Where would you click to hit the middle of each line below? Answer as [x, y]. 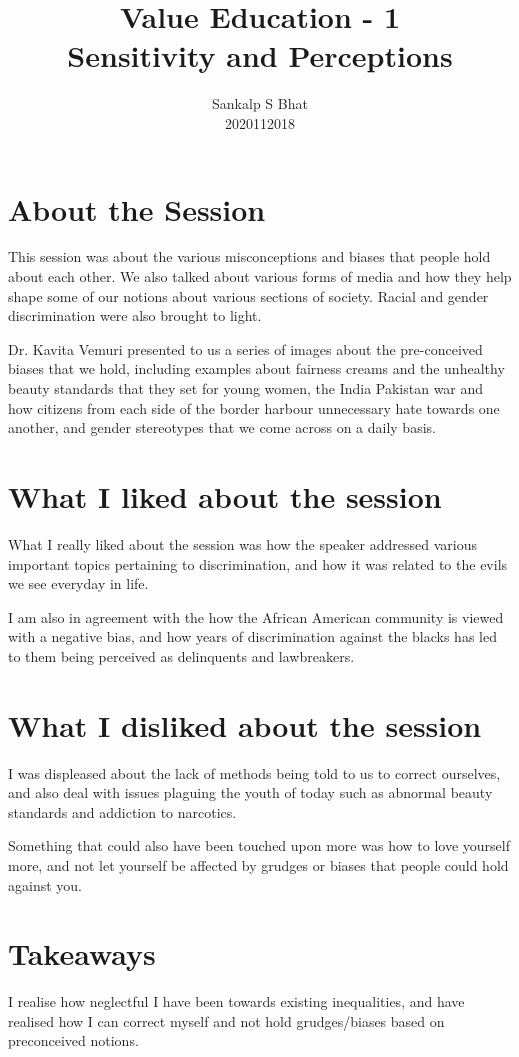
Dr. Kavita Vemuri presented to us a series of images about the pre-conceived [245, 348]
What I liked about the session [225, 495]
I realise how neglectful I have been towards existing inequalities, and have [236, 1001]
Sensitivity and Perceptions [260, 55]
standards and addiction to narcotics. [122, 811]
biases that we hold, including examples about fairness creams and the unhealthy [256, 368]
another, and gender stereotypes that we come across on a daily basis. [222, 427]
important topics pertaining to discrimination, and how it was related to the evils [258, 563]
